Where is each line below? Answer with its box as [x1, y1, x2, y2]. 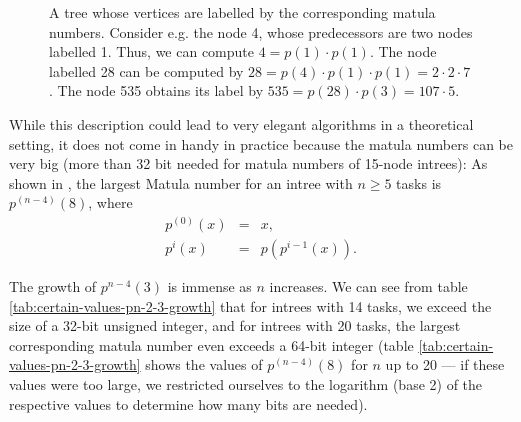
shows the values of [145, 354, 263, 375]
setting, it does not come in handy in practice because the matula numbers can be [9, 133, 513, 154]
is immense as [167, 276, 252, 297]
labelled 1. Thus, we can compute [49, 41, 255, 62]
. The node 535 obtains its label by [49, 80, 264, 101]
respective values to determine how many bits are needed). [9, 393, 368, 414]
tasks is [396, 172, 442, 193]
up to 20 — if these [385, 354, 505, 375]
